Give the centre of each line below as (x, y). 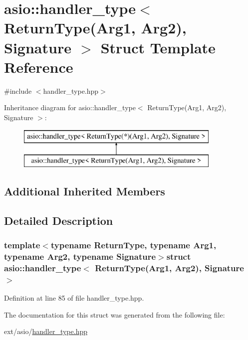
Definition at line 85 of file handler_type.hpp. (74, 298)
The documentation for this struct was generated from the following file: (115, 314)
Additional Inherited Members (85, 191)
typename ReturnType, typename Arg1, (133, 245)
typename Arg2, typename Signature (80, 256)
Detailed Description (59, 220)
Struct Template (158, 47)
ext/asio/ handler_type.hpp (46, 331)
